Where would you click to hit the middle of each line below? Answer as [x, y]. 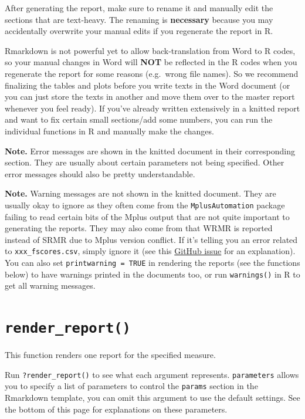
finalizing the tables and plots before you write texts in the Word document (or [148, 85]
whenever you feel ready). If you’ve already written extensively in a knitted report [152, 108]
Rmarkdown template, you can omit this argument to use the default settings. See [152, 398]
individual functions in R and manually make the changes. [109, 131]
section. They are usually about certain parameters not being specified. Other [145, 162]
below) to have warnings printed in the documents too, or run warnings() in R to [152, 274]
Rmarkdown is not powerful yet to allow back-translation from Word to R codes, [150, 50]
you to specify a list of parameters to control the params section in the [131, 386]
